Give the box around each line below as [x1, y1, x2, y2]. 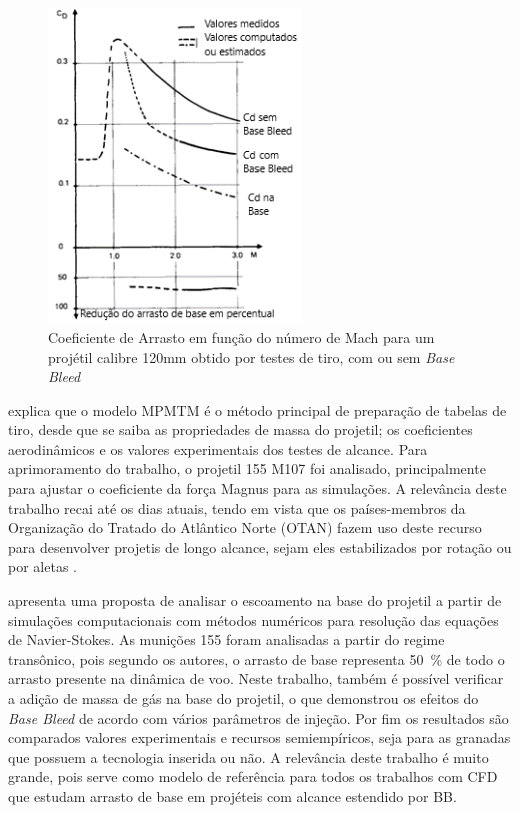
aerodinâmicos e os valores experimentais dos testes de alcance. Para [8, 438, 428, 459]
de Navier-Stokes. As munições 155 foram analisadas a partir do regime [8, 629, 445, 650]
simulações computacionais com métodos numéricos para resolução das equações [8, 609, 499, 630]
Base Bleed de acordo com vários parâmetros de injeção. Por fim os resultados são [8, 707, 509, 728]
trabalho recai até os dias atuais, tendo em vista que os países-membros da [8, 497, 466, 518]
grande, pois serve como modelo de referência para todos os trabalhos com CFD [8, 766, 498, 787]
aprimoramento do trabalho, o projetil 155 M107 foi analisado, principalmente [8, 458, 486, 479]
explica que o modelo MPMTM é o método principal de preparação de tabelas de [8, 399, 507, 420]
